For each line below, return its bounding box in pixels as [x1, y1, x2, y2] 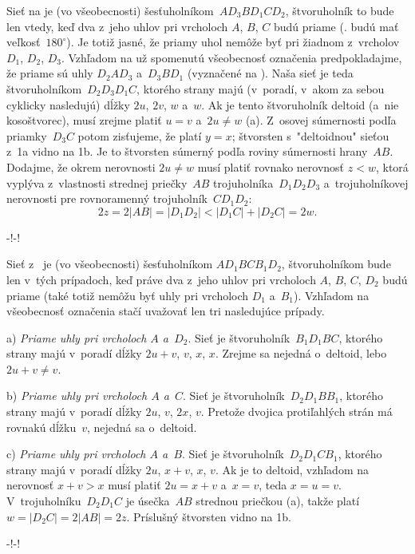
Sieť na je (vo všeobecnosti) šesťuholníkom [6, 2, 214, 18]
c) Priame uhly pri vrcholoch [6, 445, 146, 462]
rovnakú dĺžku [6, 418, 77, 435]
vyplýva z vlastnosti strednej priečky [6, 174, 188, 191]
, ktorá [375, 158, 409, 175]
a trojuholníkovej [323, 174, 409, 191]
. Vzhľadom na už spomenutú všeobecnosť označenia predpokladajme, [61, 49, 402, 65]
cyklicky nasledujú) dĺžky [6, 96, 130, 113]
